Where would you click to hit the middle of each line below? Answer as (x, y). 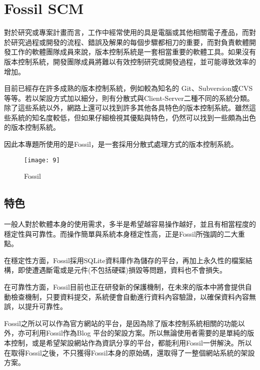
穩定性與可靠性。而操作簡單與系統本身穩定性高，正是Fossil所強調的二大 (121, 233)
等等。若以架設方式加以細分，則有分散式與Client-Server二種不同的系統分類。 (129, 98)
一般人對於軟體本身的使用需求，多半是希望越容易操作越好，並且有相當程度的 (130, 224)
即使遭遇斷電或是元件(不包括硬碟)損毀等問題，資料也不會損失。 (122, 270)
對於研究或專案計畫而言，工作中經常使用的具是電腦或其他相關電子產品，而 (126, 32)
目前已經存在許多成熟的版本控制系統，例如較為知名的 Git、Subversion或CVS (128, 88)
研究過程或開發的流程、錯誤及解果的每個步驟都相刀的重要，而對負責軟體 (130, 42)
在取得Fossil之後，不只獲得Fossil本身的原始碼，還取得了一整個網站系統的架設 (129, 352)
